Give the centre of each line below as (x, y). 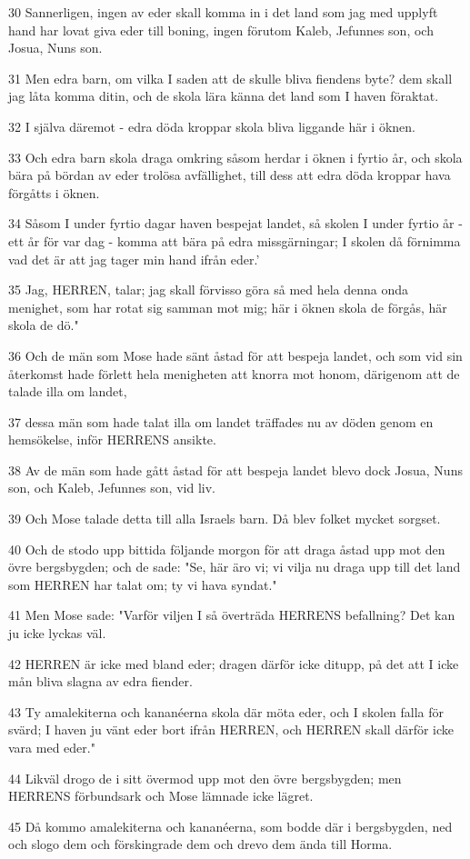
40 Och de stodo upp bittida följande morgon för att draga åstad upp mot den (227, 549)
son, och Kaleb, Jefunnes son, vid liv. (112, 488)
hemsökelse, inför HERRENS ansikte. (112, 439)
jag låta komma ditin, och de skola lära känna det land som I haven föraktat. (224, 96)
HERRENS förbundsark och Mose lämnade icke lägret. (161, 796)
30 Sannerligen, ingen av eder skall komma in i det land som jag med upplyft (223, 12)
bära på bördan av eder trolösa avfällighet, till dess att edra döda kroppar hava (230, 175)
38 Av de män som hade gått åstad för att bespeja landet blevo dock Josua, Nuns (235, 469)
